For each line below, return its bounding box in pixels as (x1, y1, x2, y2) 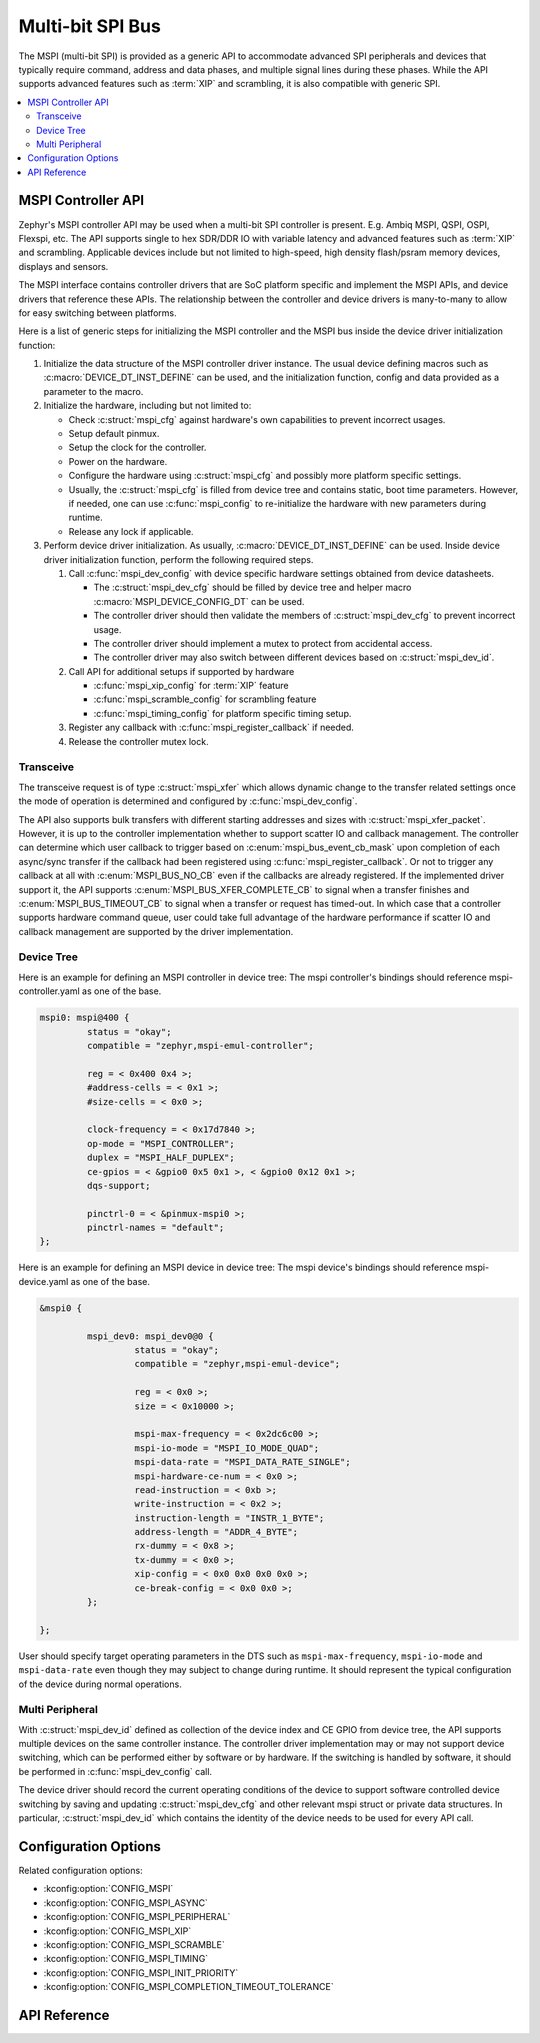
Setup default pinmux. (68, 428, 160, 440)
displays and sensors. (18, 260, 109, 272)
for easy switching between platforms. (18, 306, 177, 319)
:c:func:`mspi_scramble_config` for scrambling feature (93, 693, 317, 705)
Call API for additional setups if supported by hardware (68, 665, 295, 677)
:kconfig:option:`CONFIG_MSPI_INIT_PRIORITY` (43, 1966, 239, 1979)
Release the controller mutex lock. (68, 735, 209, 747)
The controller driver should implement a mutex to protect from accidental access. (93, 637, 433, 649)
